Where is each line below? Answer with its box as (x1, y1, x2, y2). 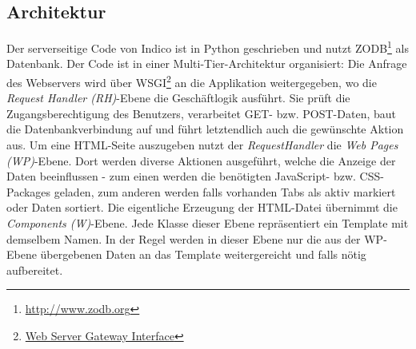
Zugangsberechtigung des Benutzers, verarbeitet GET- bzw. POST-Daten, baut (6, 105, 396, 121)
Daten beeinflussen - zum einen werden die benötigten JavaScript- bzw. (6, 168, 356, 184)
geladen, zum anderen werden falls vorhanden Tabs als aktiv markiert (54, 183, 396, 200)
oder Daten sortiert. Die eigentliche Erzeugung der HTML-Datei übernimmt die (6, 199, 398, 216)
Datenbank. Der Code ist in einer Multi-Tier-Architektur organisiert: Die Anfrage (6, 55, 407, 72)
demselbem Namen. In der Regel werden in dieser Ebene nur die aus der (6, 230, 361, 247)
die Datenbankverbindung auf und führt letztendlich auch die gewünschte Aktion (6, 121, 404, 137)
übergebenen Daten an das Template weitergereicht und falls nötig (40, 246, 366, 263)
